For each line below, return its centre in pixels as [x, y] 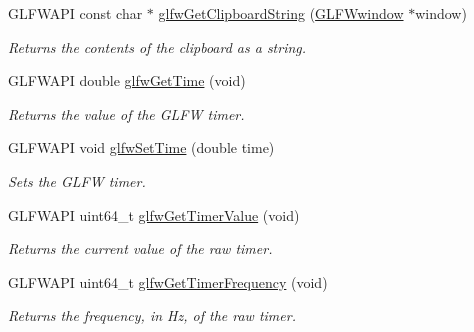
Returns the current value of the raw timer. [140, 248]
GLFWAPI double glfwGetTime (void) [127, 80]
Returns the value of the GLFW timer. [126, 113]
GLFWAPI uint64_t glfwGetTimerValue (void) [154, 214]
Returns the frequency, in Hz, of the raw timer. [152, 315]
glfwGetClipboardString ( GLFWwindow [281, 13]
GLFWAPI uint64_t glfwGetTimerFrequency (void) [168, 281]
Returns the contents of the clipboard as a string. [157, 46]
